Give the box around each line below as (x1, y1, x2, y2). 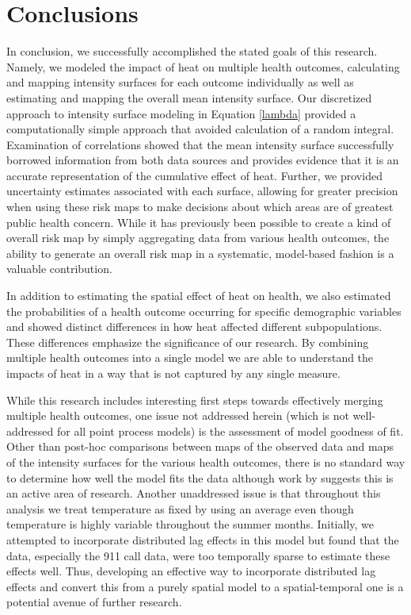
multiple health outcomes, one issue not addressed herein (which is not (6, 407, 349, 424)
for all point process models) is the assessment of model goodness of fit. (56, 422, 404, 439)
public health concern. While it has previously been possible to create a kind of (6, 213, 391, 230)
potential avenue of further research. (6, 594, 182, 610)
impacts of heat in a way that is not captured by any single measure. (6, 365, 341, 381)
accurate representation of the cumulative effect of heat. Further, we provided (6, 167, 382, 183)
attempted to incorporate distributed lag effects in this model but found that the (6, 531, 399, 548)
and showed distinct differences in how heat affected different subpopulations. (6, 318, 382, 335)
